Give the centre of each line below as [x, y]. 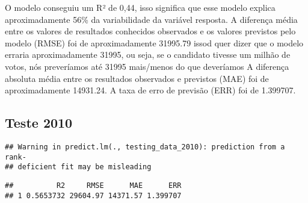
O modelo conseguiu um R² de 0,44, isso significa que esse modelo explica [140, 7]
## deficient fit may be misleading [78, 167]
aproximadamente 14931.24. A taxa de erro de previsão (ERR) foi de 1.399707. [150, 90]
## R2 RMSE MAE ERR [93, 185]
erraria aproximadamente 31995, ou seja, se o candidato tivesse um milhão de [148, 55]
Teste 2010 [39, 123]
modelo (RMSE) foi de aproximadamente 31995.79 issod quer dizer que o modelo [154, 42]
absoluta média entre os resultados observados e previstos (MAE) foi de [137, 78]
